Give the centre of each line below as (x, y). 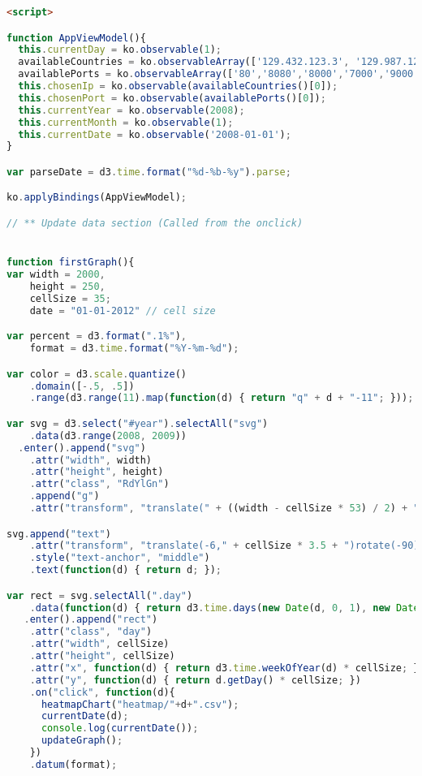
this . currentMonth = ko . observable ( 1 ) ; (126, 122)
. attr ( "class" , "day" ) (91, 632)
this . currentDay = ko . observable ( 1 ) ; (120, 50)
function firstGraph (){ (71, 263)
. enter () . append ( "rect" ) (91, 620)
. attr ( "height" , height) (97, 472)
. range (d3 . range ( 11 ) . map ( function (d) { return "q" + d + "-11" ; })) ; (222, 398)
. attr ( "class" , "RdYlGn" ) (99, 484)
